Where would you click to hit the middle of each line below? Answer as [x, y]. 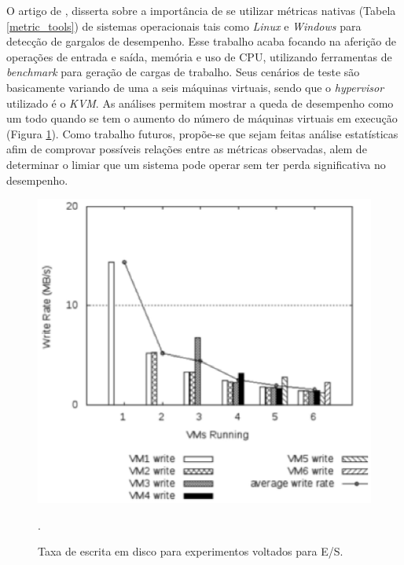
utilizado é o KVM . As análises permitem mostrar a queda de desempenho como [200, 103]
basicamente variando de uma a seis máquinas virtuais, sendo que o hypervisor [195, 87]
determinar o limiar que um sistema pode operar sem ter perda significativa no [196, 164]
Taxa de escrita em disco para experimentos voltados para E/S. [191, 551]
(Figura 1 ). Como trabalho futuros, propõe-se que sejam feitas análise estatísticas [202, 133]
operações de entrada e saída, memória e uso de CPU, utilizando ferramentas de [199, 56]
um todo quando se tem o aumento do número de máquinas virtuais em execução [202, 118]
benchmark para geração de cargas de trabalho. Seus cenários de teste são [183, 72]
